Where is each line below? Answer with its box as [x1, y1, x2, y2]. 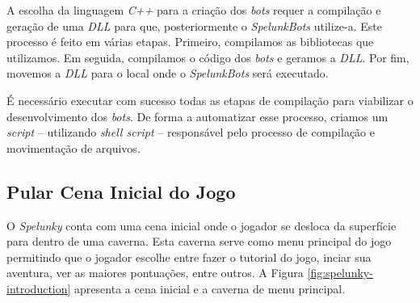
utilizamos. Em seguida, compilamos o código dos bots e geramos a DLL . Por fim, [6, 48, 409, 65]
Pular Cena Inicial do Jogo [6, 179, 236, 204]
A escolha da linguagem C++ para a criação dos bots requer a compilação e [6, 2, 381, 18]
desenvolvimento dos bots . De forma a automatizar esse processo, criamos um [6, 107, 388, 124]
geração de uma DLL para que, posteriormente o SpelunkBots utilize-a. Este [6, 17, 383, 34]
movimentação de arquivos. [6, 139, 141, 156]
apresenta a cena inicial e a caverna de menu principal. [74, 280, 346, 297]
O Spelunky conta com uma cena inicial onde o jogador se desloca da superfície [6, 217, 397, 234]
